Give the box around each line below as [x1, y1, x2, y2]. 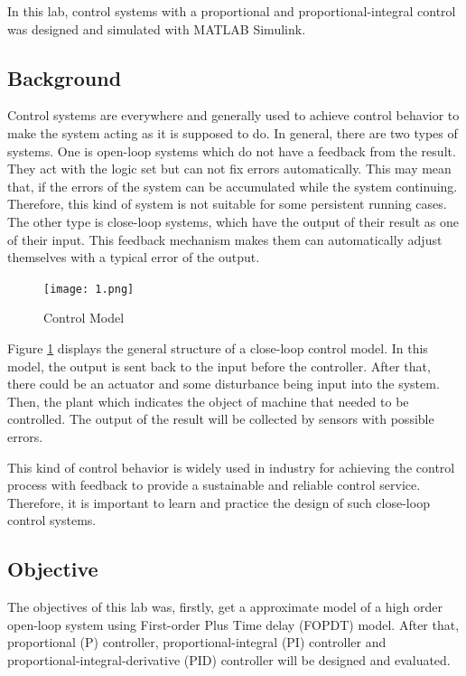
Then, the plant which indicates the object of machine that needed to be [7, 391, 409, 410]
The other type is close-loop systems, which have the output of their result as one [7, 211, 459, 230]
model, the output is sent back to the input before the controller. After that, [7, 356, 431, 375]
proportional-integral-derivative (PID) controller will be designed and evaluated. [7, 650, 451, 669]
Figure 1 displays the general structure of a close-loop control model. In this [7, 338, 428, 357]
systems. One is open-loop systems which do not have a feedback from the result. [7, 141, 456, 160]
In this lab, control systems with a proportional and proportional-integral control [7, 2, 456, 20]
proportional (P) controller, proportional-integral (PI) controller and [7, 633, 387, 652]
